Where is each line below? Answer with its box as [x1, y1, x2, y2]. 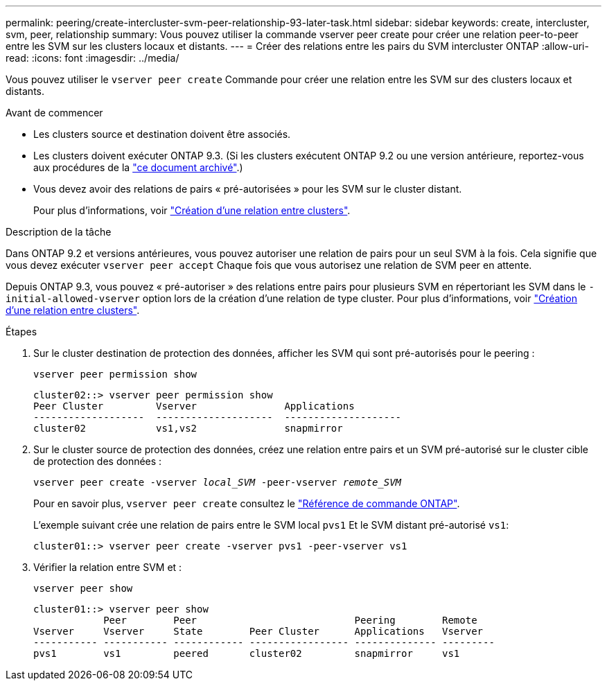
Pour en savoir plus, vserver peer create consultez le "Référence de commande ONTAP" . [33, 498, 460, 509]
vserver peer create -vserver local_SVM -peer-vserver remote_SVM [33, 477, 402, 488]
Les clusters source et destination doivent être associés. [33, 128, 291, 140]
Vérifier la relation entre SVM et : [33, 561, 182, 573]
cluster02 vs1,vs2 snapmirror [33, 423, 343, 434]
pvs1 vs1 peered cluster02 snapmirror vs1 [33, 648, 460, 659]
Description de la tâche [6, 226, 112, 238]
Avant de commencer [6, 107, 103, 118]
